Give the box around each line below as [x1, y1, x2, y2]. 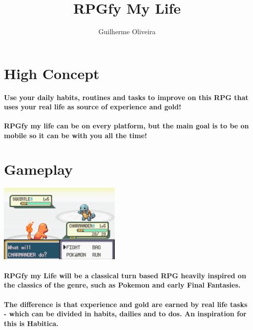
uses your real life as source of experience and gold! [4, 102, 181, 112]
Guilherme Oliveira [98, 26, 156, 37]
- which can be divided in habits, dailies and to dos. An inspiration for [4, 309, 247, 319]
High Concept [4, 63, 100, 83]
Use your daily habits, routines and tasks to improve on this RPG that [4, 92, 249, 102]
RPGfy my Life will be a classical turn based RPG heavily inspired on [4, 270, 246, 280]
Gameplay [4, 159, 73, 179]
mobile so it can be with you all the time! [4, 130, 147, 140]
